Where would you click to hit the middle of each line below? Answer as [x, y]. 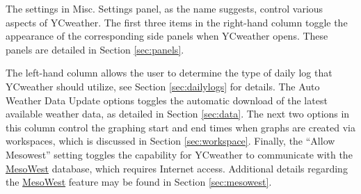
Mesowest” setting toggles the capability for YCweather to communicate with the [179, 154]
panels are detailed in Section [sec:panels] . [95, 49]
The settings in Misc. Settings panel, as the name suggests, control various [165, 8]
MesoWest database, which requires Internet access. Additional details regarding [177, 168]
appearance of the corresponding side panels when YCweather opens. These [167, 36]
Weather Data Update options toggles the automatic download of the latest [167, 100]
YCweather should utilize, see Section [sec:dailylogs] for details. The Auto [163, 86]
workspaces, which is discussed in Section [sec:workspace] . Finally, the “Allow [170, 141]
